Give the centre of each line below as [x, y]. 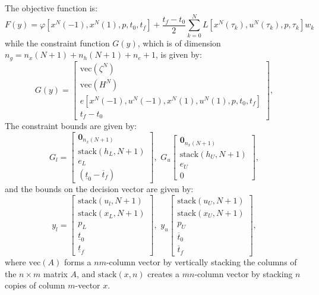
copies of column [35, 285]
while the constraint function [57, 43]
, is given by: [179, 54]
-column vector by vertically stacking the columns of [201, 261]
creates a [164, 273]
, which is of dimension [179, 43]
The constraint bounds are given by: [71, 126]
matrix [56, 273]
